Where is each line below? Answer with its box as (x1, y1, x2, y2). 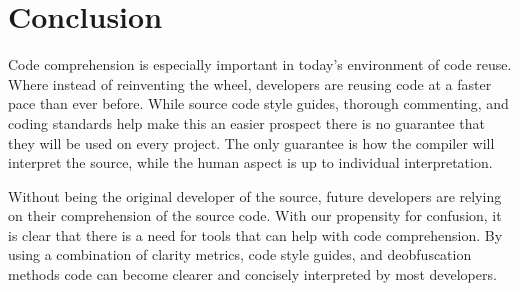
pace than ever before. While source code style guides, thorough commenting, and (8, 93, 509, 114)
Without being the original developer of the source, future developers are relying (8, 185, 502, 206)
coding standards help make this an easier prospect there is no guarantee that (8, 112, 486, 133)
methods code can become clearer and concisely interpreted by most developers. (8, 264, 497, 285)
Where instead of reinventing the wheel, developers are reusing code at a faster (8, 73, 492, 94)
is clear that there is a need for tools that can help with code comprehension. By (8, 224, 503, 245)
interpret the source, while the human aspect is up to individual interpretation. (8, 152, 493, 173)
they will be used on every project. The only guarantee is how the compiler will (8, 132, 495, 153)
